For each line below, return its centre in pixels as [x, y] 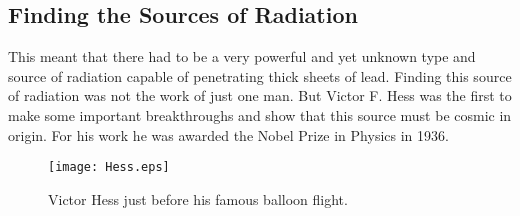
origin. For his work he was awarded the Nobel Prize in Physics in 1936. [228, 134]
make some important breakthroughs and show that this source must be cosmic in [260, 114]
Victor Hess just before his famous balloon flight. [198, 198]
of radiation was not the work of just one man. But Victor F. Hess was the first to [260, 95]
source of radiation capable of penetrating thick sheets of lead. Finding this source [260, 75]
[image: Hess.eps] [109, 167]
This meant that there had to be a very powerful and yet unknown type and [242, 56]
